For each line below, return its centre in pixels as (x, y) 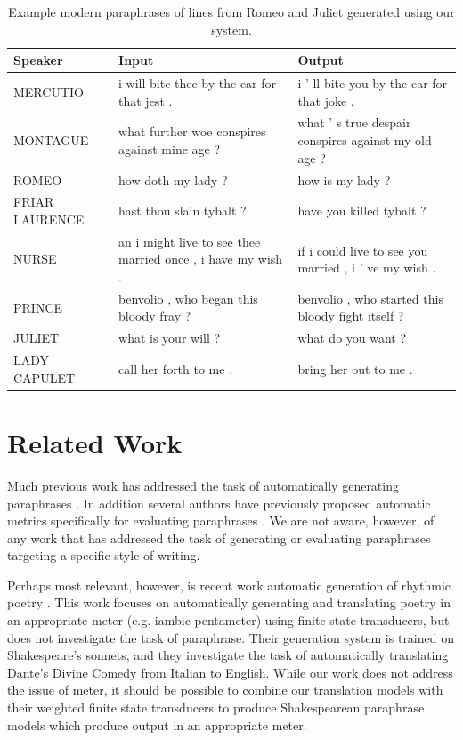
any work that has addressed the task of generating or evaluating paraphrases (219, 537)
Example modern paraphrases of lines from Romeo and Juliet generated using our (231, 12)
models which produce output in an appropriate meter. (157, 724)
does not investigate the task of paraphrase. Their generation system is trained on (231, 637)
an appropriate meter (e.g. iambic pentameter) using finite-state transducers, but (228, 620)
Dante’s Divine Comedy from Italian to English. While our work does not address (230, 672)
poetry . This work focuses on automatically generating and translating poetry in (229, 602)
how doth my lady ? (173, 179)
